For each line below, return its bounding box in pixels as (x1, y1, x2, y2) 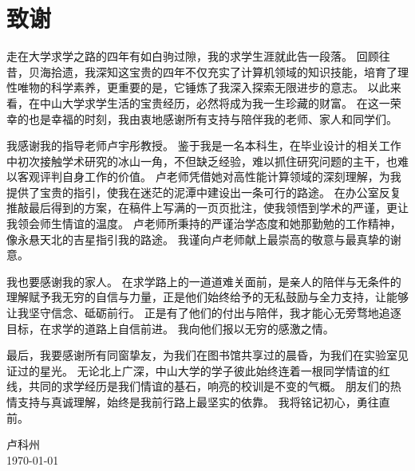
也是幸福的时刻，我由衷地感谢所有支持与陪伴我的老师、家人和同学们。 (28, 110, 397, 127)
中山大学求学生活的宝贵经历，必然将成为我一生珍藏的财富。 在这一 (39, 94, 390, 111)
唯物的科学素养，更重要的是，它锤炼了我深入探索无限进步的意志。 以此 (17, 79, 390, 96)
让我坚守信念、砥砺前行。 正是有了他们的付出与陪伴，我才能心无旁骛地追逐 (6, 304, 401, 321)
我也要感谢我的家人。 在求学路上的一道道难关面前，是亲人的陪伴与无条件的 (6, 273, 401, 289)
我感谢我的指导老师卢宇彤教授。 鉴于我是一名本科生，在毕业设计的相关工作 (6, 137, 401, 154)
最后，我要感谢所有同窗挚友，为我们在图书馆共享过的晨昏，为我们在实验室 (6, 347, 397, 363)
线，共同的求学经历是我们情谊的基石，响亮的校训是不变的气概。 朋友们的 (6, 378, 390, 394)
